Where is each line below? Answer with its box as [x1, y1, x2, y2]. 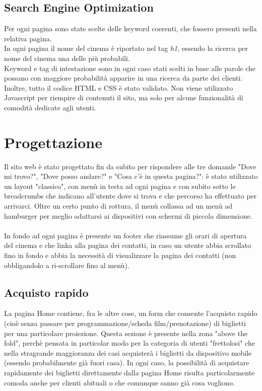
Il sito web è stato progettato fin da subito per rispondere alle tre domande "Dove [4, 161, 256, 171]
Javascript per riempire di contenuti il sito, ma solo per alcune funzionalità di [4, 92, 243, 103]
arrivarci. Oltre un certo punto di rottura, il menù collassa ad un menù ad [4, 201, 233, 211]
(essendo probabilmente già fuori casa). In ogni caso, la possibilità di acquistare [4, 357, 249, 368]
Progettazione [4, 132, 102, 152]
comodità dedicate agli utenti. [4, 102, 96, 112]
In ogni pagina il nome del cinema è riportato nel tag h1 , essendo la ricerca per [4, 43, 248, 53]
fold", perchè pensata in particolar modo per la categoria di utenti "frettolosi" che [4, 338, 255, 348]
